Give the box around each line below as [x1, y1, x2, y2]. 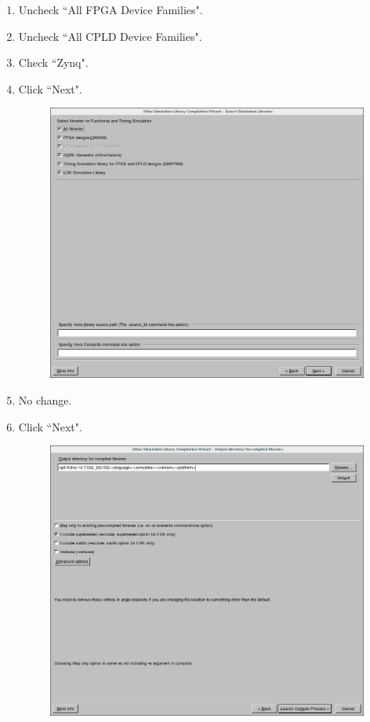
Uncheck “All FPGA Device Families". [18, 2, 203, 17]
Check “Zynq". [18, 54, 89, 71]
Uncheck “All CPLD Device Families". [18, 27, 202, 44]
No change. [18, 391, 72, 408]
